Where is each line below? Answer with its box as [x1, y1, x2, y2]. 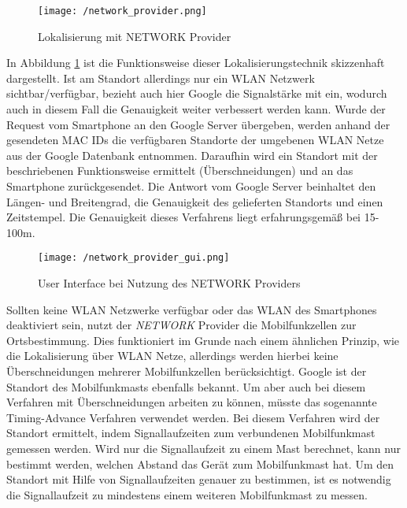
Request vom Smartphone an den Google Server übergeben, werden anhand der [6, 116, 390, 132]
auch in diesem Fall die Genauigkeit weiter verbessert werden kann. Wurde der [6, 101, 386, 117]
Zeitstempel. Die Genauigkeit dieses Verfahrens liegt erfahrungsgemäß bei [6, 209, 361, 225]
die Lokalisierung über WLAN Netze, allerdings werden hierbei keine [6, 347, 339, 364]
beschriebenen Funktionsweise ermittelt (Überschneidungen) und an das [6, 162, 353, 179]
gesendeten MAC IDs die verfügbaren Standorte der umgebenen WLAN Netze [6, 132, 384, 148]
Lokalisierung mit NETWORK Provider [38, 28, 231, 44]
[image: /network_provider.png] [38, 6, 207, 17]
